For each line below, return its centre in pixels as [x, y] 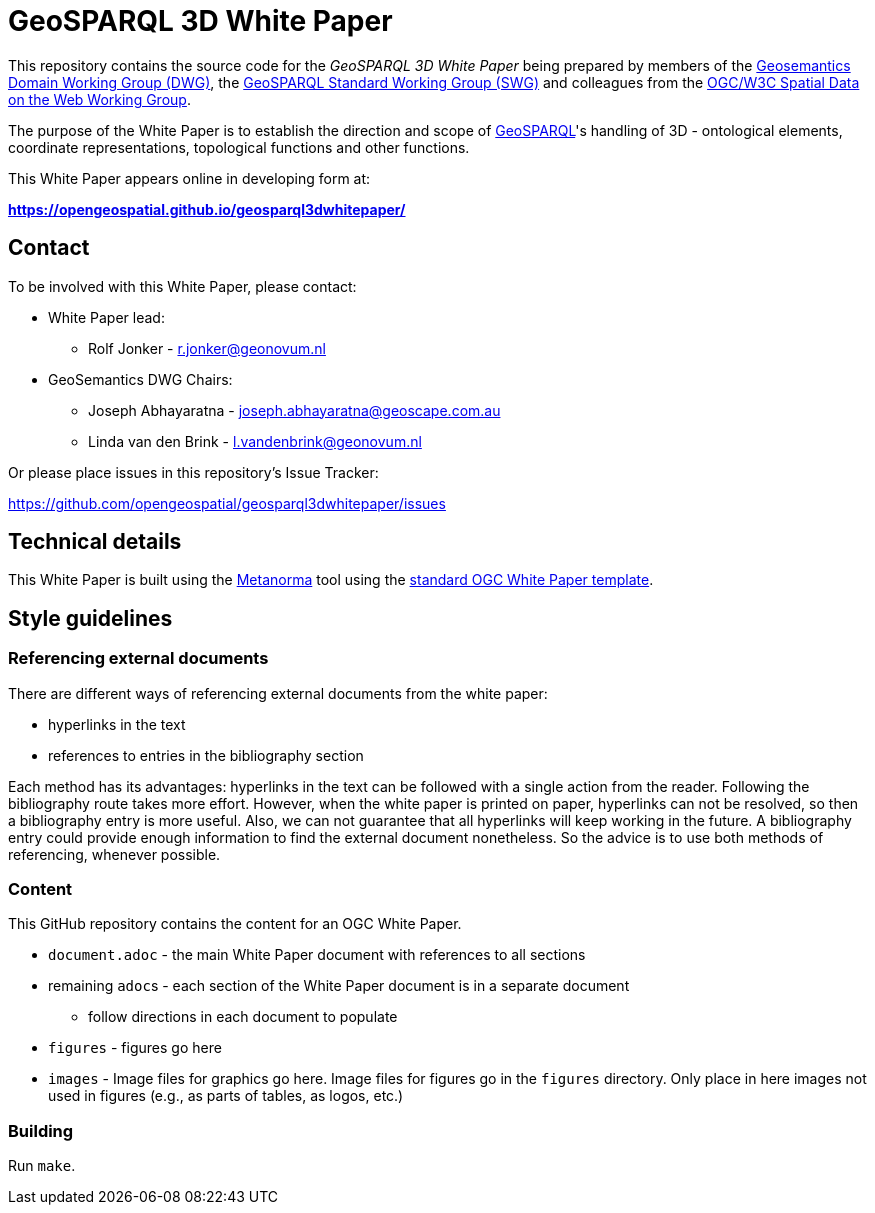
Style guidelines [90, 618]
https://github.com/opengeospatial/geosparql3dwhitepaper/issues [227, 503]
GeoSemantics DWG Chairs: [140, 379]
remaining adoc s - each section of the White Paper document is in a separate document [339, 986]
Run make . [42, 1166]
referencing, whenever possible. [114, 854]
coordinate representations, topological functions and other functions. [239, 147]
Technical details [95, 542]
